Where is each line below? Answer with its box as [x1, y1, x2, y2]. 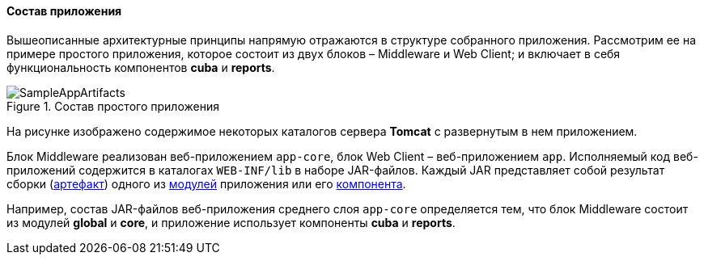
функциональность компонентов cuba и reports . [6, 60, 275, 74]
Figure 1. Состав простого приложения [6, 99, 219, 113]
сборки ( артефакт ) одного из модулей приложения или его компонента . [6, 176, 406, 191]
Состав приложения [6, 4, 122, 18]
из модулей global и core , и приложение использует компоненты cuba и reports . [6, 215, 456, 229]
